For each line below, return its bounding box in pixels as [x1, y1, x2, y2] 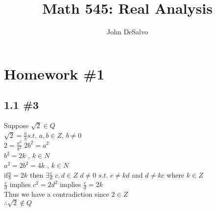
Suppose [4, 120, 29, 131]
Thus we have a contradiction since [4, 189, 109, 199]
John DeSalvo [106, 26, 148, 37]
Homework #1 [4, 63, 105, 83]
